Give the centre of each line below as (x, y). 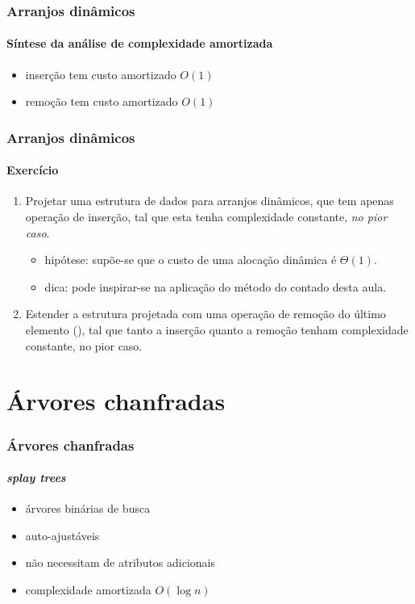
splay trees (36, 478)
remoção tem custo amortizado (102, 101)
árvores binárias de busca (88, 508)
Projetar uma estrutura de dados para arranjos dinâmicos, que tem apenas (210, 201)
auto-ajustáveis (62, 535)
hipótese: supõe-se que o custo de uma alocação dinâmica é (191, 260)
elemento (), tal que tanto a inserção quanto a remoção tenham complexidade (217, 330)
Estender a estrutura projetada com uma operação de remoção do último (205, 314)
